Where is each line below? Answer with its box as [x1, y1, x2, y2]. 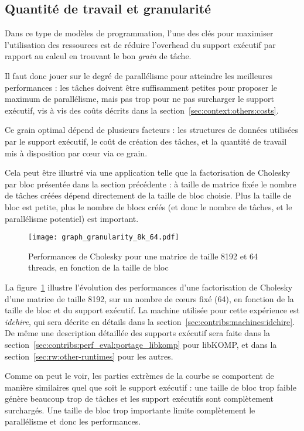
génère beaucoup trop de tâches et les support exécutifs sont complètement [5, 392, 274, 405]
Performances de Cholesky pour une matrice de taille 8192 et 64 [28, 249, 258, 262]
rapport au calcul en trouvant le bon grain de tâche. [5, 50, 192, 62]
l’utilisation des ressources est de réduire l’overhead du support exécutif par [5, 38, 276, 50]
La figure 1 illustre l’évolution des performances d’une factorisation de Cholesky [5, 281, 293, 293]
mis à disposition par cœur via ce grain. [5, 146, 148, 159]
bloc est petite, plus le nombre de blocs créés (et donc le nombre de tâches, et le [5, 200, 292, 213]
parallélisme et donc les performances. [5, 415, 141, 427]
